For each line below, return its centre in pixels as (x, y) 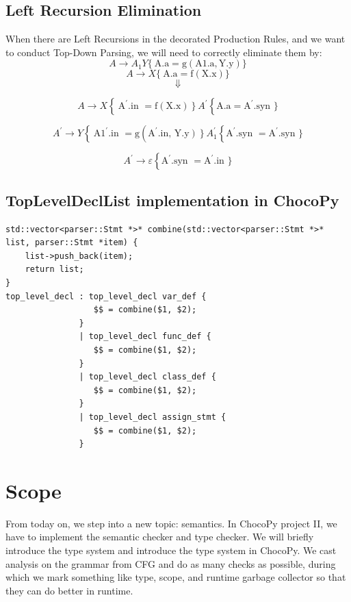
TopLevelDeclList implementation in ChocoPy (172, 200)
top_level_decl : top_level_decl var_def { (106, 296)
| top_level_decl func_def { (145, 337)
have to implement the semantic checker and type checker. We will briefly (160, 537)
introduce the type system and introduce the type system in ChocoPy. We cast (171, 550)
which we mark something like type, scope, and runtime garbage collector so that (176, 577)
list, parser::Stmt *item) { (72, 243)
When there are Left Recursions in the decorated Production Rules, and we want (175, 39)
